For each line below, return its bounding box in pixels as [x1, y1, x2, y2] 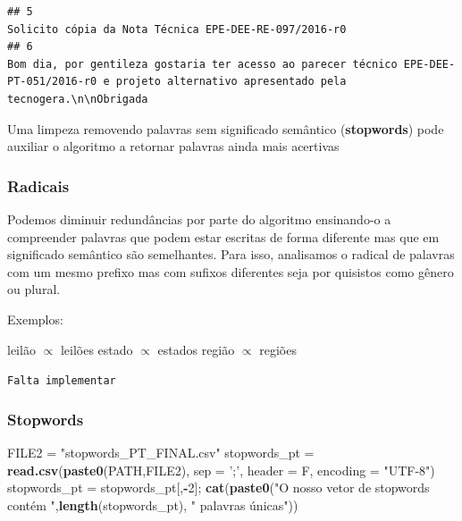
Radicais [7, 174, 70, 197]
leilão [7, 340, 36, 358]
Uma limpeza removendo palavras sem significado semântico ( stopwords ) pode [7, 119, 444, 138]
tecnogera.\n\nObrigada [7, 92, 148, 105]
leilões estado [60, 340, 133, 358]
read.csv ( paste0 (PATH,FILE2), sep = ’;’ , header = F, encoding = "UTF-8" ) [7, 460, 435, 479]
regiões [259, 340, 297, 358]
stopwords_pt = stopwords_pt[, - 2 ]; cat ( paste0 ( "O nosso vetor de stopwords [7, 478, 430, 497]
